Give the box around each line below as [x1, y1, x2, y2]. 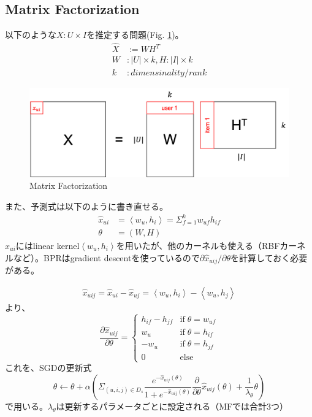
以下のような [5, 28, 56, 41]
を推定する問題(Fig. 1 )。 [86, 28, 184, 41]
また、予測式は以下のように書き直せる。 [5, 199, 168, 212]
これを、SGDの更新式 [5, 361, 92, 374]
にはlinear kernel [15, 239, 80, 251]
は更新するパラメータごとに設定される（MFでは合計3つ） [56, 399, 289, 412]
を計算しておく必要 [230, 251, 308, 264]
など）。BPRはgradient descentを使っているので [13, 251, 200, 264]
